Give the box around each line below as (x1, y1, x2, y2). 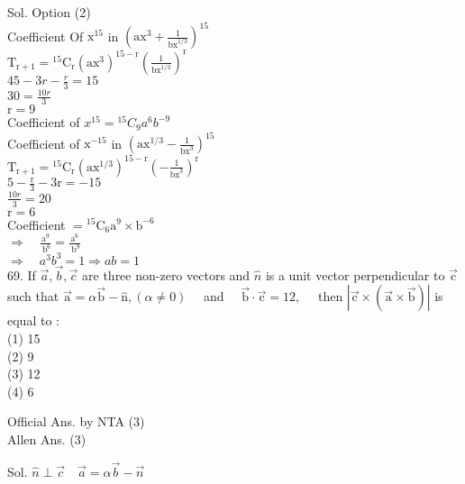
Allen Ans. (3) (7, 429, 87, 448)
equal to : (7, 311, 59, 330)
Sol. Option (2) (7, 3, 91, 21)
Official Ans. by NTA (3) (7, 412, 145, 431)
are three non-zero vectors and (82, 265, 251, 284)
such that (7, 287, 59, 306)
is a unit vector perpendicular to (265, 265, 445, 284)
